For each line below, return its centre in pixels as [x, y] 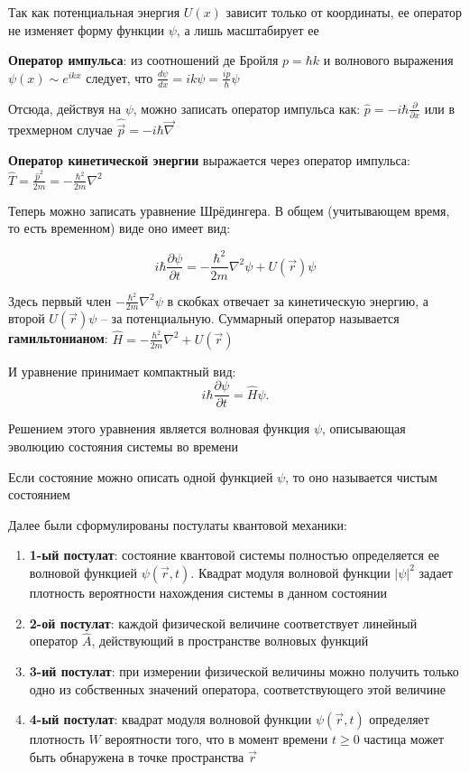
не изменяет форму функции [87, 29]
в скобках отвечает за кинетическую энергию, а [298, 300]
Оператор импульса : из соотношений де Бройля [143, 60]
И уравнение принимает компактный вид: [122, 371]
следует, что [120, 77]
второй [27, 318]
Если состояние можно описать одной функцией [141, 476]
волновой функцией [83, 572]
